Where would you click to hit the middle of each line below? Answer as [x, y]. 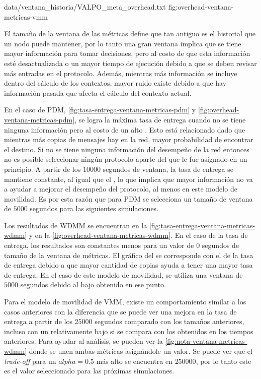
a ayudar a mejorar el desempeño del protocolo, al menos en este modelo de [121, 189]
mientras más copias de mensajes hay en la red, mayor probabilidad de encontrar [129, 139]
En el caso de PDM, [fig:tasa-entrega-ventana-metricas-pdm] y [100, 110]
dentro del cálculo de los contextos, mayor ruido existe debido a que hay [115, 83]
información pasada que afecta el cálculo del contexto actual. [98, 92]
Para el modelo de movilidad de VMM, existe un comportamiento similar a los [125, 302]
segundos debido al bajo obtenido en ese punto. [93, 285]
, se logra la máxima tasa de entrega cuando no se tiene [160, 119]
